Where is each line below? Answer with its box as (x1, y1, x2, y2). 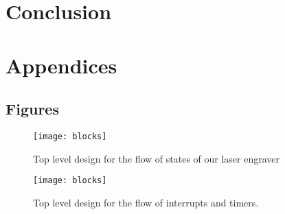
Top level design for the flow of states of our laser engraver (33, 151, 280, 165)
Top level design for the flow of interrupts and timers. (33, 195, 259, 209)
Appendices (5, 51, 117, 79)
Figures (5, 98, 59, 119)
